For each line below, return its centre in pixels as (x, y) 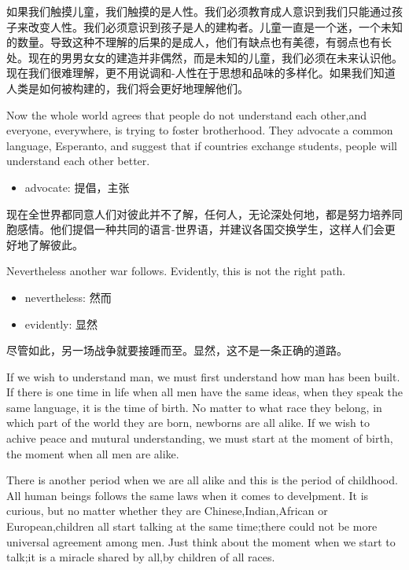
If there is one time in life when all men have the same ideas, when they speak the (204, 392)
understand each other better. (78, 161)
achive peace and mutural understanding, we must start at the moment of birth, (200, 438)
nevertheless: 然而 (68, 297)
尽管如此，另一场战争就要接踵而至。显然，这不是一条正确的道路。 (177, 350)
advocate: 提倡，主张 (77, 187)
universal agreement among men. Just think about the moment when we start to (201, 541)
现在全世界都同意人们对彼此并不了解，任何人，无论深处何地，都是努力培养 (199, 213)
